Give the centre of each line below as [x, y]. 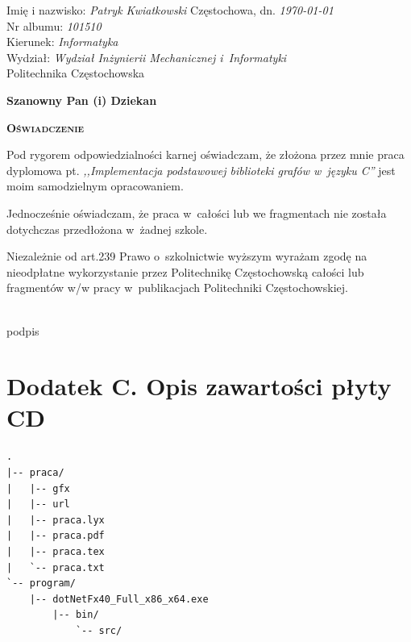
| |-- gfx [38, 488]
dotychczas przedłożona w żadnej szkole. [107, 229]
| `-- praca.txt [56, 567]
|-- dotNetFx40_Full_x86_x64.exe [119, 599]
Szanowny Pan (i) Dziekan [82, 100]
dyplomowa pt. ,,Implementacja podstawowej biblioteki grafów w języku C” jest [201, 170]
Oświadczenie [46, 127]
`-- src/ [99, 630]
